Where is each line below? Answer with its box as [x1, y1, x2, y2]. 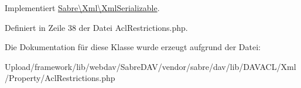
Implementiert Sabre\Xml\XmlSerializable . [5, 2, 160, 13]
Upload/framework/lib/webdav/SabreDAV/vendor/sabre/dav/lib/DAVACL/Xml [5, 60, 296, 72]
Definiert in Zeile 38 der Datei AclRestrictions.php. [5, 21, 188, 33]
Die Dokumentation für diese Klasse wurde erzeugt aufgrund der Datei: [5, 41, 261, 53]
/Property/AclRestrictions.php [5, 72, 115, 84]
